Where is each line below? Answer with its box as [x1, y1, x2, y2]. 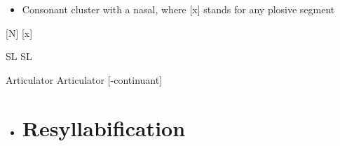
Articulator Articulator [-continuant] [6, 72, 163, 87]
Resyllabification [22, 113, 186, 142]
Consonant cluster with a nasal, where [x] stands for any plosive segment [22, 2, 335, 16]
